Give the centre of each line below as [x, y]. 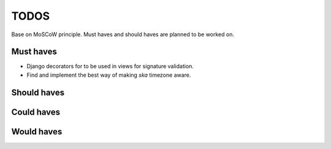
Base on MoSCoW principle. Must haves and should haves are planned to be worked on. [123, 34]
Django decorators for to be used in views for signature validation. [110, 66]
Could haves [36, 112]
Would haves [37, 132]
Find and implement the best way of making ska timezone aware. [109, 75]
